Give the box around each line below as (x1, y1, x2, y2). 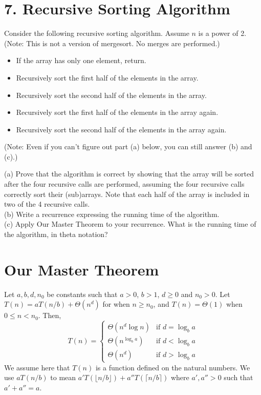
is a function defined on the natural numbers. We (95, 362, 250, 372)
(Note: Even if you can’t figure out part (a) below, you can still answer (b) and (4, 141, 252, 152)
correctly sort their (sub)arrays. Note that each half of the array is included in (4, 188, 250, 199)
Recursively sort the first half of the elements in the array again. (16, 107, 219, 117)
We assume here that (4, 362, 70, 372)
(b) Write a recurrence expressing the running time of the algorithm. (4, 208, 220, 219)
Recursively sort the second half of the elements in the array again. (16, 124, 227, 134)
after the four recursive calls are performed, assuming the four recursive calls (4, 179, 245, 189)
